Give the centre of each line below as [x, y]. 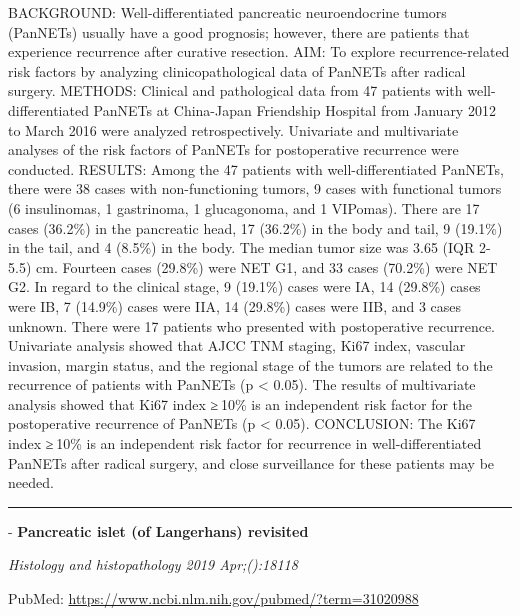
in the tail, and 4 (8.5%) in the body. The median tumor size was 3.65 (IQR [241, 247]
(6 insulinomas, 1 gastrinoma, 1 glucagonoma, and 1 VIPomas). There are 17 [244, 207]
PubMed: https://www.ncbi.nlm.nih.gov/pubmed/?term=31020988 [213, 598]
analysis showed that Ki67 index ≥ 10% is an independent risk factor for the [240, 403]
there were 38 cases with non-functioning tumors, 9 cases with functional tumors [255, 188]
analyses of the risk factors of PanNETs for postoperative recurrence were [233, 149]
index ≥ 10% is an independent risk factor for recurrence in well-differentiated [245, 443]
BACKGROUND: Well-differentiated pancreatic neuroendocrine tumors [227, 12]
